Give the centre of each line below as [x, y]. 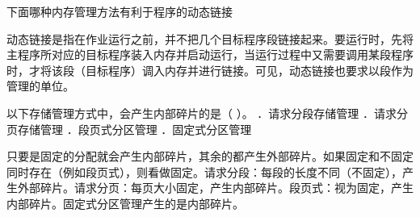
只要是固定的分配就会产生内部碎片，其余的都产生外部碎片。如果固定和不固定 [210, 156]
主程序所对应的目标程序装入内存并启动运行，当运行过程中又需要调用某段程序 [210, 54]
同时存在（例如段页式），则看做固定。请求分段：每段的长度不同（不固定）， [204, 171]
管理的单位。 [40, 86]
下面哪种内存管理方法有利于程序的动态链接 [120, 11]
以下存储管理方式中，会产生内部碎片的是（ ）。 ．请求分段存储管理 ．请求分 [207, 113]
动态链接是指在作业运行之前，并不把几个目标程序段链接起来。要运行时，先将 [210, 38]
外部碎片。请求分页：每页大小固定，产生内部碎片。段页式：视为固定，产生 [215, 188]
